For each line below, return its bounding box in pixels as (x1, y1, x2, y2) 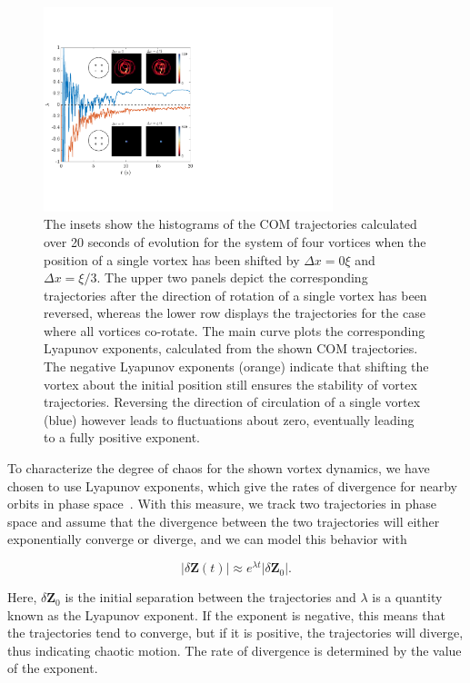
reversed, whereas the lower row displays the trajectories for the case (44, 303, 425, 322)
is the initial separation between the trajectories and (65, 588, 356, 607)
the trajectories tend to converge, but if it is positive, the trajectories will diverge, (7, 623, 464, 642)
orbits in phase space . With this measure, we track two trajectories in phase (7, 494, 437, 513)
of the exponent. (7, 658, 98, 678)
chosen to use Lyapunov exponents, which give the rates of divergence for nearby (7, 476, 457, 495)
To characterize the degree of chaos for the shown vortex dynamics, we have (7, 459, 430, 478)
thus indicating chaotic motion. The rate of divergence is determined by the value (7, 640, 462, 659)
